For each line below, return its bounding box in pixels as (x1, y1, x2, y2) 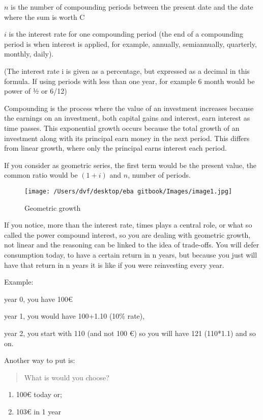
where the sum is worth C (4, 11, 85, 22)
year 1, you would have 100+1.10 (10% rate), (4, 311, 145, 321)
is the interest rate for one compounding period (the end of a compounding (9, 29, 243, 39)
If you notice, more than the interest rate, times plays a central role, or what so (4, 219, 252, 230)
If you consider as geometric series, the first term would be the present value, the (4, 159, 257, 170)
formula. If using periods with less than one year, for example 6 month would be (4, 75, 255, 86)
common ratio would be (4, 170, 78, 180)
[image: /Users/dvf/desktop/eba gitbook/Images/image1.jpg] (24, 187, 232, 195)
